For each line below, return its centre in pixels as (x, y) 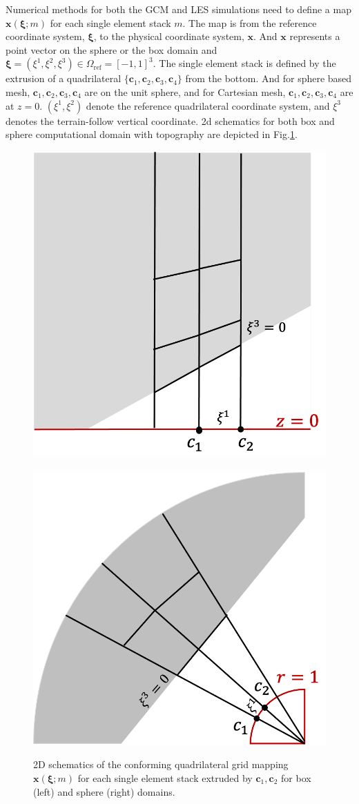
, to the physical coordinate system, (169, 36)
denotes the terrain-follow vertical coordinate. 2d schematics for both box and (170, 120)
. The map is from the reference (250, 22)
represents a (315, 36)
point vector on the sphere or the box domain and (111, 49)
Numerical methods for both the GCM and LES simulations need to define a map (178, 9)
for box (296, 777)
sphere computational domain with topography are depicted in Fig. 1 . (152, 134)
